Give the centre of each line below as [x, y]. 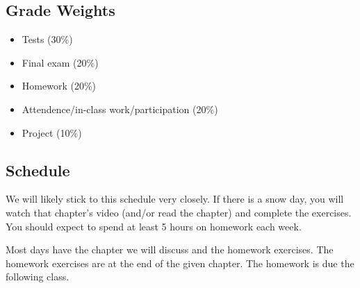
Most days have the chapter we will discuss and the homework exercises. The [170, 249]
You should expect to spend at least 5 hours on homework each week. [154, 226]
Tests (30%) [47, 39]
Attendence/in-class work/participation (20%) [120, 109]
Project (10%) [52, 132]
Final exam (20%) [60, 62]
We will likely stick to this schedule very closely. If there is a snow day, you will [175, 199]
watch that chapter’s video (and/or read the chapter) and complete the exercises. [179, 212]
